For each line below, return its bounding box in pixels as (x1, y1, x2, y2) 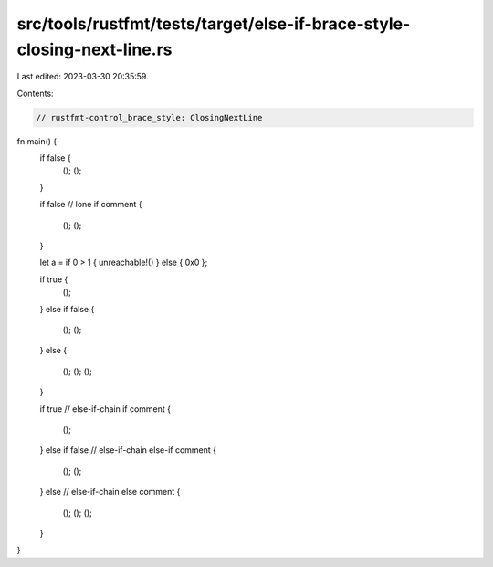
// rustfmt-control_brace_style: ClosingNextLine (36, 112, 263, 122)
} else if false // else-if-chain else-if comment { (39, 445, 216, 456)
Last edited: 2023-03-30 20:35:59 (16, 71, 147, 82)
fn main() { (16, 135, 58, 146)
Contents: (16, 88, 54, 99)
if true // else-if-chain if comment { (39, 403, 172, 415)
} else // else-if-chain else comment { (39, 487, 181, 498)
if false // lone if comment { (39, 199, 142, 210)
